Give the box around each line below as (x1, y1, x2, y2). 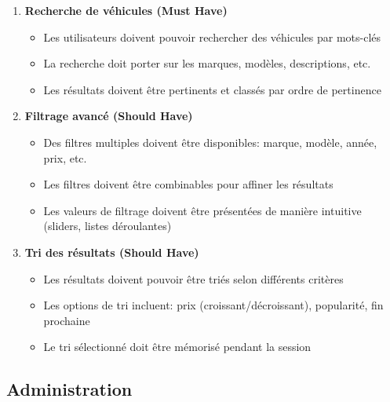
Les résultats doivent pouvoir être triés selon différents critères (43, 270, 344, 287)
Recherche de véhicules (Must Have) (24, 2, 228, 18)
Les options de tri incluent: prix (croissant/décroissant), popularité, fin (43, 297, 384, 313)
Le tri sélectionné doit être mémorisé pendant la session (43, 338, 312, 355)
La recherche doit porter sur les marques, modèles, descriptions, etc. (43, 55, 371, 71)
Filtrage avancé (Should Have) (24, 108, 193, 124)
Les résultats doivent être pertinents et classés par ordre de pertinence (43, 81, 381, 97)
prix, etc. (43, 149, 87, 166)
